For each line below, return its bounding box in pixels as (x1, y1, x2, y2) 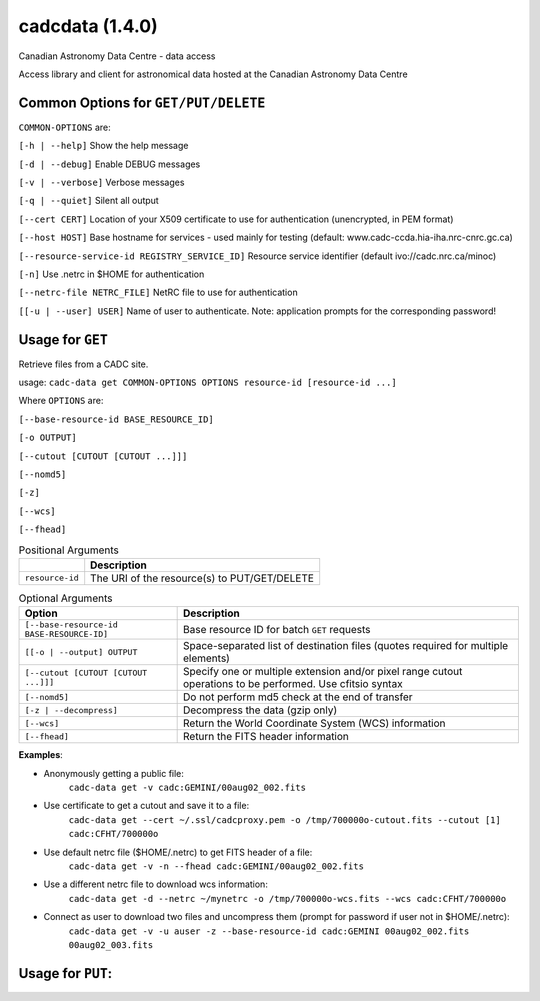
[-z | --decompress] (24, 705, 119, 715)
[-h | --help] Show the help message (18, 140, 189, 152)
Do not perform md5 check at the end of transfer (182, 690, 414, 704)
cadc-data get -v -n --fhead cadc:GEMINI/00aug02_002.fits (68, 861, 365, 872)
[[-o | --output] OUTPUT (24, 646, 138, 657)
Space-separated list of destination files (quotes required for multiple (182, 639, 509, 653)
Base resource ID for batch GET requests (182, 623, 371, 637)
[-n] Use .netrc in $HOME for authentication (18, 268, 205, 280)
